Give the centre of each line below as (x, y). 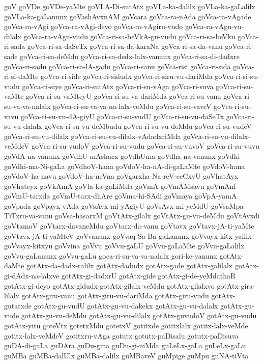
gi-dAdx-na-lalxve (32, 276)
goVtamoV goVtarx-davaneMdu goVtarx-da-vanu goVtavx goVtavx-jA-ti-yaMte (129, 226)
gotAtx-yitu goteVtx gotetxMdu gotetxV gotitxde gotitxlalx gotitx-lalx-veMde (126, 325)
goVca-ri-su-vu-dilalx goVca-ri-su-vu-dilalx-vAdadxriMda (93, 136)
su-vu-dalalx (23, 126)
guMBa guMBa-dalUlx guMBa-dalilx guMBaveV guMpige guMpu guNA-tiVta (126, 355)
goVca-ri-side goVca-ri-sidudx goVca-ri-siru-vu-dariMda (127, 76)
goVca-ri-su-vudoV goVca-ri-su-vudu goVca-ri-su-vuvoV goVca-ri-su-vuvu (146, 146)
